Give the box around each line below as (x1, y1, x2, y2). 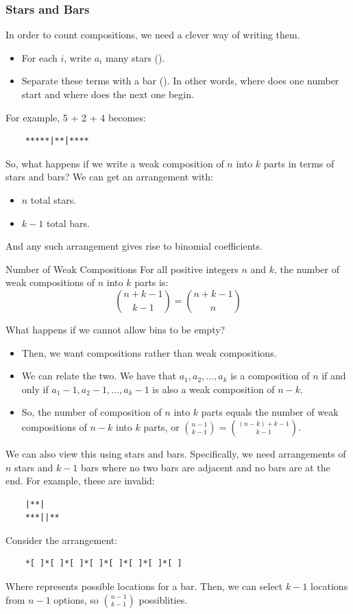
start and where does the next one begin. (21, 87, 194, 101)
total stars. (30, 192, 77, 206)
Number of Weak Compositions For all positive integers (5, 261, 239, 276)
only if (21, 381, 49, 396)
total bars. (46, 215, 90, 230)
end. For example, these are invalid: (5, 473, 155, 488)
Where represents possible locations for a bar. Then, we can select (5, 579, 283, 593)
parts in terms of (263, 156, 334, 170)
